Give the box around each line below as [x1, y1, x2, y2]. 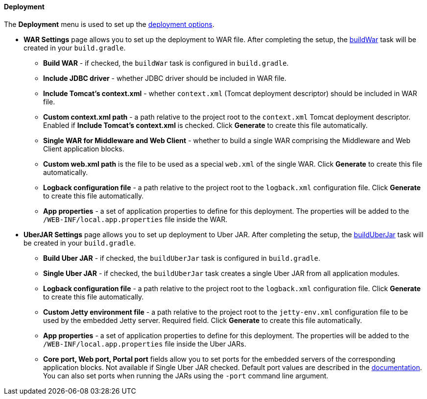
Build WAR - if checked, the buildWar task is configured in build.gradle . [43, 58, 289, 67]
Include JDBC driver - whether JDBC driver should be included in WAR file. [43, 74, 286, 82]
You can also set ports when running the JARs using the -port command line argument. [43, 371, 329, 380]
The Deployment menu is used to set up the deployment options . [4, 20, 214, 28]
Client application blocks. [43, 144, 124, 153]
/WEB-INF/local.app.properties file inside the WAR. [43, 215, 228, 224]
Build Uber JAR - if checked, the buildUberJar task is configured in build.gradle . [43, 253, 320, 262]
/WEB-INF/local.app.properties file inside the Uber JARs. [43, 339, 246, 348]
